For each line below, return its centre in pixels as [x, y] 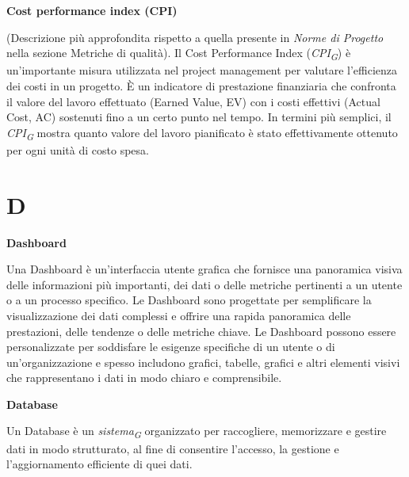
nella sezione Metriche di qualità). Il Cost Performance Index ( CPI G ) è [179, 53]
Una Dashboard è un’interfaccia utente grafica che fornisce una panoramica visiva [204, 269]
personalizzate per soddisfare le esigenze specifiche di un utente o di [171, 347]
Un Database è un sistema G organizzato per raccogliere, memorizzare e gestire [197, 432]
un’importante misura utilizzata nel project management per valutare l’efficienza [202, 70]
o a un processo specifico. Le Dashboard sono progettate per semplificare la [189, 300]
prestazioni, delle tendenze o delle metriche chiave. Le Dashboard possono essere [201, 331]
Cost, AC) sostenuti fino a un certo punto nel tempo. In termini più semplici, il [199, 117]
